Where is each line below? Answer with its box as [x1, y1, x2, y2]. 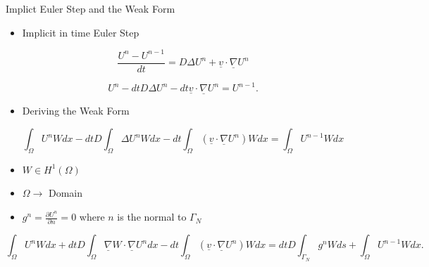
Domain [49, 185, 83, 200]
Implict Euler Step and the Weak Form [6, 1, 175, 15]
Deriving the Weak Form [22, 103, 130, 118]
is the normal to [117, 209, 187, 224]
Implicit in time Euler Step [22, 25, 139, 39]
